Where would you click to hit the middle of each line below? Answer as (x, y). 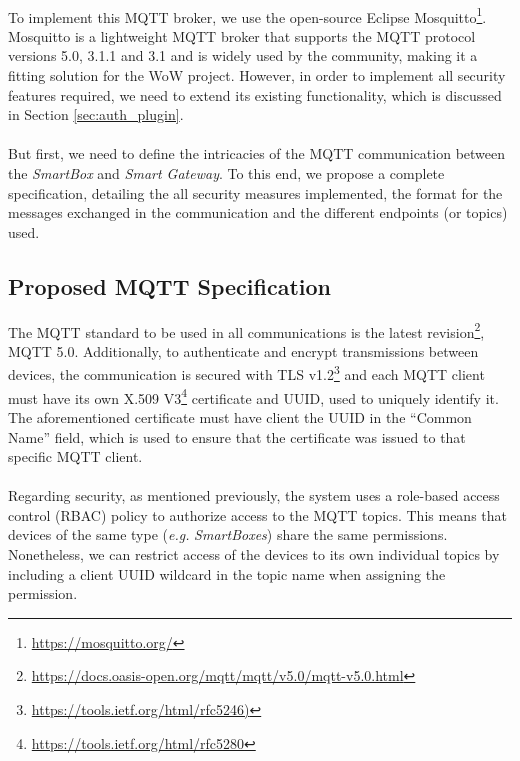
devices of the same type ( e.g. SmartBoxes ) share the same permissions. (228, 534)
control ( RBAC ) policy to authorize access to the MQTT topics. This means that (257, 514)
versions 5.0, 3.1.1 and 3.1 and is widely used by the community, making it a (243, 55)
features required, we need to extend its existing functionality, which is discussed (255, 94)
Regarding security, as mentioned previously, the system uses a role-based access (254, 495)
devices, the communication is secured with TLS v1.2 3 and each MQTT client (246, 373)
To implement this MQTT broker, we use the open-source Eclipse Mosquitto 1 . (247, 15)
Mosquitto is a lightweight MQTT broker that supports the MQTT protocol (242, 35)
